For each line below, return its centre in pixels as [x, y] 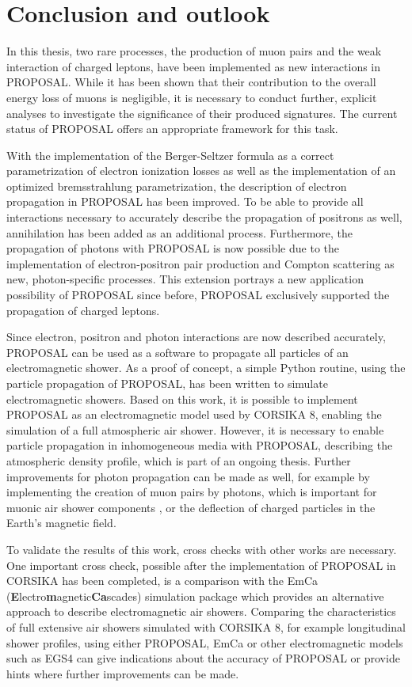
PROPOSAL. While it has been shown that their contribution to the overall [191, 82]
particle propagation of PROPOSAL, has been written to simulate [167, 383]
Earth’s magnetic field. [61, 523]
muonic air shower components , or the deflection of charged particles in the [191, 507]
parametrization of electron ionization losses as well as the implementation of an [201, 171]
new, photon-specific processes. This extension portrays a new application [185, 279]
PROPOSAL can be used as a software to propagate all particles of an [177, 352]
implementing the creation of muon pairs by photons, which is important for [192, 492]
